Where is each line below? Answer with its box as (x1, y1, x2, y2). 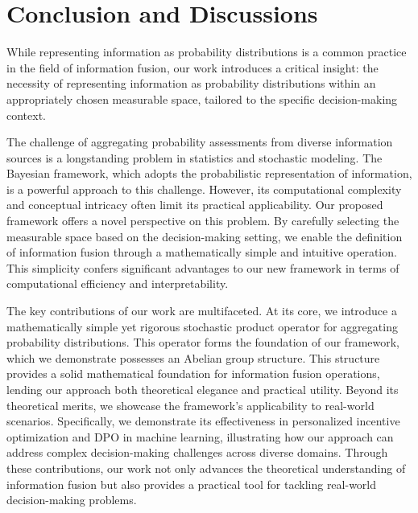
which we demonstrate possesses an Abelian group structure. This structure (6, 349, 380, 366)
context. (6, 106, 46, 123)
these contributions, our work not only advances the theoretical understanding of (6, 459, 406, 476)
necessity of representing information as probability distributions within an (6, 75, 376, 92)
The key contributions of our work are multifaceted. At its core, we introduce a (6, 302, 397, 319)
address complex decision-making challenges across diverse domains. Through (6, 444, 388, 461)
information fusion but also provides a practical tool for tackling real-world (6, 475, 377, 492)
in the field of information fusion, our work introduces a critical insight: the (6, 59, 379, 76)
